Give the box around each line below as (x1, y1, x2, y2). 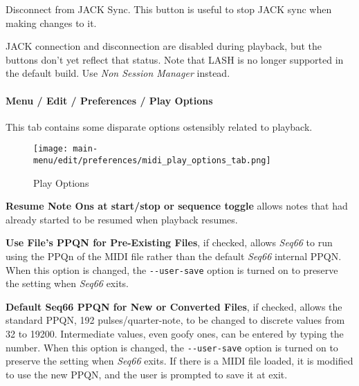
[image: (33, 144, 68, 154)
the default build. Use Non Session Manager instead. (6, 66, 230, 80)
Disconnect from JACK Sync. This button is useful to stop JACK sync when (6, 2, 332, 16)
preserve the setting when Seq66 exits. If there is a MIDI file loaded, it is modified (6, 353, 353, 368)
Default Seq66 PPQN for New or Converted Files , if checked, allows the (6, 299, 342, 313)
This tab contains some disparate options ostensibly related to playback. (6, 119, 313, 134)
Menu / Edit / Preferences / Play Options (6, 93, 213, 107)
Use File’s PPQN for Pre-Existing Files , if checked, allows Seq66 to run (6, 235, 333, 250)
